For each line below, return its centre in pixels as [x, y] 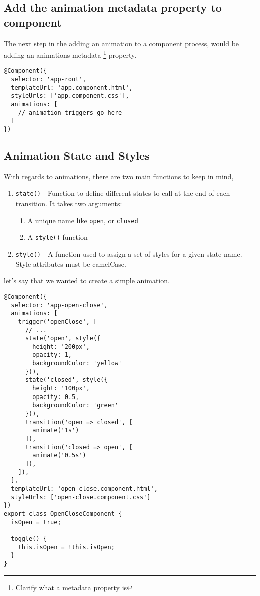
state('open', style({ [63, 339]
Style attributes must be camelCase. [71, 263]
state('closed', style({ [66, 380]
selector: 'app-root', [49, 79]
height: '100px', [61, 389]
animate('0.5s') [59, 455]
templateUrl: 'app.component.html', [72, 87]
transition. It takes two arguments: [69, 203]
